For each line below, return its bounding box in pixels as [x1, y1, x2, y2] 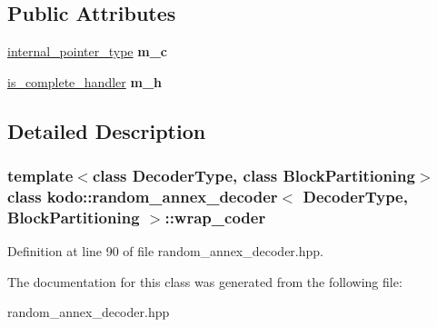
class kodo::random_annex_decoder [7, 185, 278, 208]
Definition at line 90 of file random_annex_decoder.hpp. [7, 242, 323, 261]
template [7, 164, 74, 187]
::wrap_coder [164, 205, 266, 228]
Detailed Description [7, 116, 206, 144]
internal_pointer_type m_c [7, 42, 167, 61]
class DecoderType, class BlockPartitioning [92, 164, 415, 187]
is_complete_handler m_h [7, 72, 162, 91]
